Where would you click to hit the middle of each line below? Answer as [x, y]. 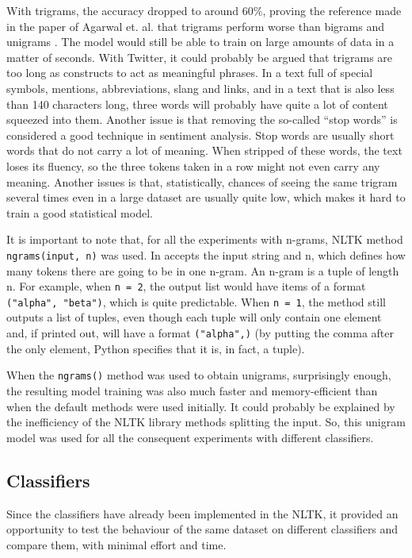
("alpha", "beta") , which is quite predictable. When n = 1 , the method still [196, 301]
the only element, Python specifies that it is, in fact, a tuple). [156, 348]
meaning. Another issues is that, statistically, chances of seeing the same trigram [202, 181]
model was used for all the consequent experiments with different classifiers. [190, 437]
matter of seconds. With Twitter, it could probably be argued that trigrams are [200, 57]
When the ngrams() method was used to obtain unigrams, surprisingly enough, [199, 375]
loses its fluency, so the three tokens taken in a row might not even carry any [193, 165]
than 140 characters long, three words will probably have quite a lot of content [197, 104]
